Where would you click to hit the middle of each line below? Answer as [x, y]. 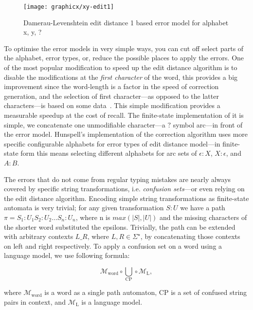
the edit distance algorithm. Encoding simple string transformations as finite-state [126, 198]
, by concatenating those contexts [190, 236]
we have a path [203, 208]
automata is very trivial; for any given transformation [84, 208]
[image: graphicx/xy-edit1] [69, 7]
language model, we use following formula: [67, 255]
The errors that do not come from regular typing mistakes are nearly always [117, 179]
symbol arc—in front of [208, 124]
